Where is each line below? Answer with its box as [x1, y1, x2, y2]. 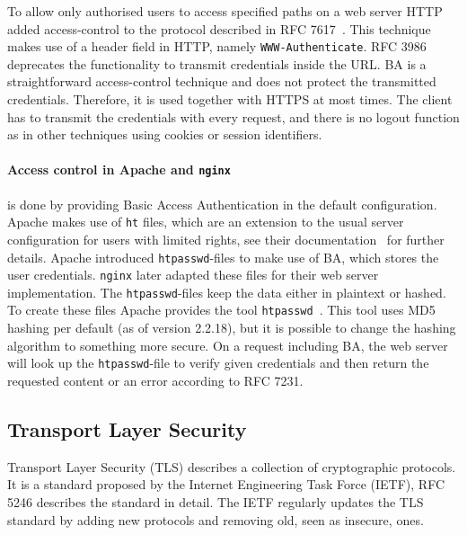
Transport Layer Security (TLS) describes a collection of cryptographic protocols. [7, 457, 456, 476]
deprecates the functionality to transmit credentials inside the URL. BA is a [7, 54, 427, 73]
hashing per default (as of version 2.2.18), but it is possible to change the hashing [7, 318, 456, 337]
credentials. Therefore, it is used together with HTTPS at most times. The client [7, 90, 453, 109]
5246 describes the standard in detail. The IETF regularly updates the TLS [7, 492, 424, 511]
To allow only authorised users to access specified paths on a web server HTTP [7, 2, 443, 20]
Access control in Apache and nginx [7, 160, 231, 179]
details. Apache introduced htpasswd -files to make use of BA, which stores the [7, 247, 439, 266]
